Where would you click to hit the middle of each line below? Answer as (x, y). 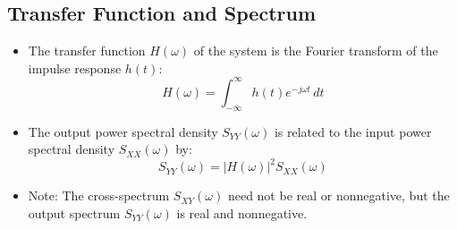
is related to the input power (353, 131)
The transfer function (87, 51)
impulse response (75, 68)
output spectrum (74, 212)
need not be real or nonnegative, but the (339, 195)
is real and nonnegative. (242, 212)
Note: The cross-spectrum (99, 195)
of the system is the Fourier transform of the (316, 51)
